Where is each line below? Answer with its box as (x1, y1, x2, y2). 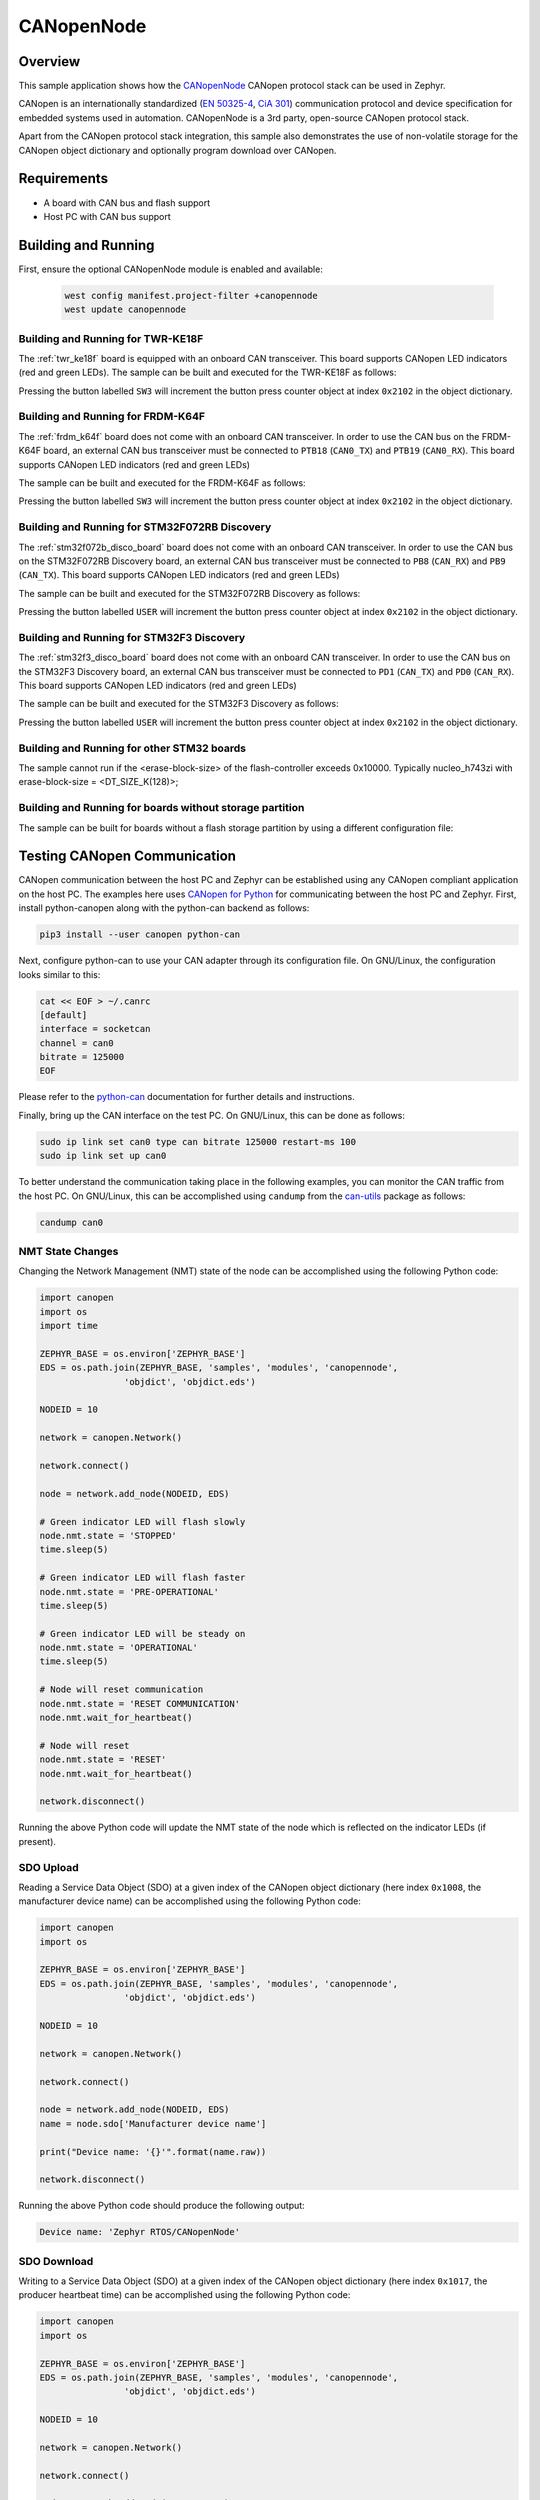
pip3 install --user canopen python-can (39, 929, 240, 940)
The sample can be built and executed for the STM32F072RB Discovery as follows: (18, 587, 361, 599)
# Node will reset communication (39, 1684, 204, 1695)
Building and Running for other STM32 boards (18, 741, 247, 755)
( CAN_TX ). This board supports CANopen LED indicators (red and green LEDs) (18, 569, 340, 581)
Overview (18, 53, 81, 70)
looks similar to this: (18, 968, 101, 980)
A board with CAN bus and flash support (43, 196, 210, 209)
